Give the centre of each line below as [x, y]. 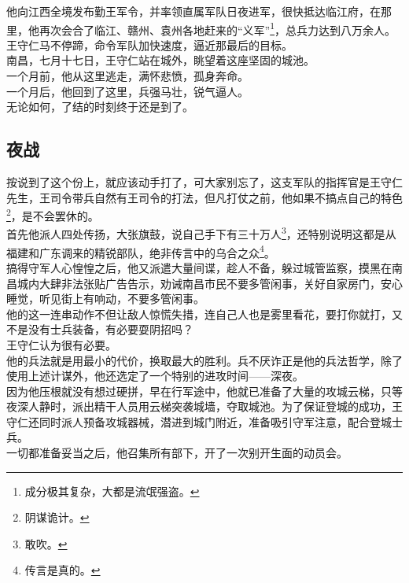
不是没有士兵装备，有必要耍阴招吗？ [100, 329]
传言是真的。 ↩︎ [63, 570]
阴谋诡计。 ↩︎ [57, 517]
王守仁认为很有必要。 [61, 344]
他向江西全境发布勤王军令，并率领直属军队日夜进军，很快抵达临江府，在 [193, 11]
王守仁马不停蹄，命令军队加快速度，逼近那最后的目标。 [149, 44]
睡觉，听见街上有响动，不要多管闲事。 [105, 299]
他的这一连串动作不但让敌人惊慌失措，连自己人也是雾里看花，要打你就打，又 [204, 314]
